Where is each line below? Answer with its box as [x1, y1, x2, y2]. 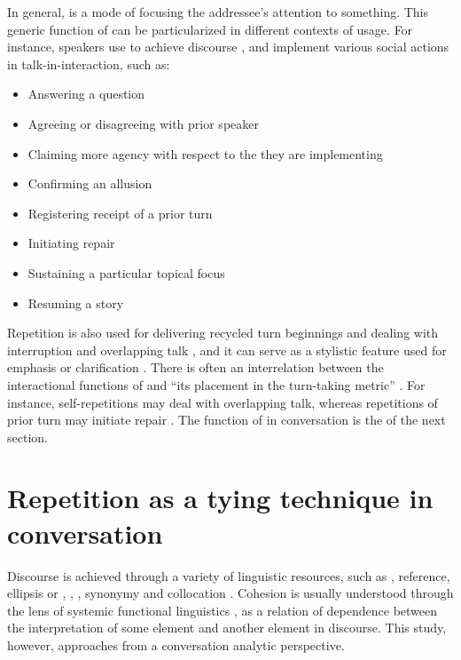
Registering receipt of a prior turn [27, 203, 213, 222]
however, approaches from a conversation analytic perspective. [7, 635, 345, 654]
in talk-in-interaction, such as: [7, 54, 170, 73]
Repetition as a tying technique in [7, 480, 434, 516]
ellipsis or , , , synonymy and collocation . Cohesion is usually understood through [7, 584, 454, 602]
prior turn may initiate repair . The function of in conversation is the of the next [7, 410, 446, 429]
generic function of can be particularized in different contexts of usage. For [7, 20, 413, 38]
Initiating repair [27, 234, 115, 252]
